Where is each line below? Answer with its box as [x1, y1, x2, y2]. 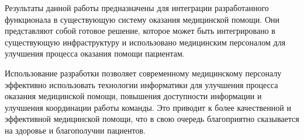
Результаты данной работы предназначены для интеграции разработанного [5, 2, 269, 13]
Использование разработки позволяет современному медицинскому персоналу [5, 66, 282, 79]
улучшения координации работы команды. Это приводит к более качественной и [5, 101, 291, 113]
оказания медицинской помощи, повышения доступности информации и [5, 90, 262, 102]
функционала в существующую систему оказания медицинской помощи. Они [5, 13, 280, 25]
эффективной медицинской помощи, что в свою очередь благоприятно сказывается [5, 113, 299, 125]
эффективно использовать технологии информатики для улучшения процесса [5, 78, 278, 90]
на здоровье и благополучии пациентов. [5, 124, 146, 136]
